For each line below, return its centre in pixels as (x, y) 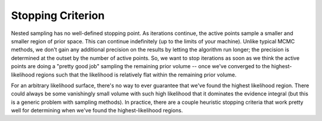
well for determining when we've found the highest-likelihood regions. (97, 110)
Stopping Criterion (58, 15)
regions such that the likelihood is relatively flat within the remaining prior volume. (136, 75)
